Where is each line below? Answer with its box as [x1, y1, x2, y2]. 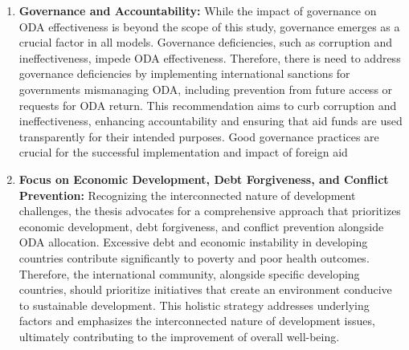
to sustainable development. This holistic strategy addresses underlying [18, 296, 370, 313]
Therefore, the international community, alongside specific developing [18, 265, 360, 282]
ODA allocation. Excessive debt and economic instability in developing [18, 234, 368, 250]
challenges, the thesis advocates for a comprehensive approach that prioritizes [18, 202, 401, 219]
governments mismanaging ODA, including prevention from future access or [18, 80, 393, 97]
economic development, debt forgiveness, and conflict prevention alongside [18, 218, 384, 234]
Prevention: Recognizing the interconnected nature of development [18, 186, 356, 203]
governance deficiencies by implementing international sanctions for [18, 65, 350, 82]
